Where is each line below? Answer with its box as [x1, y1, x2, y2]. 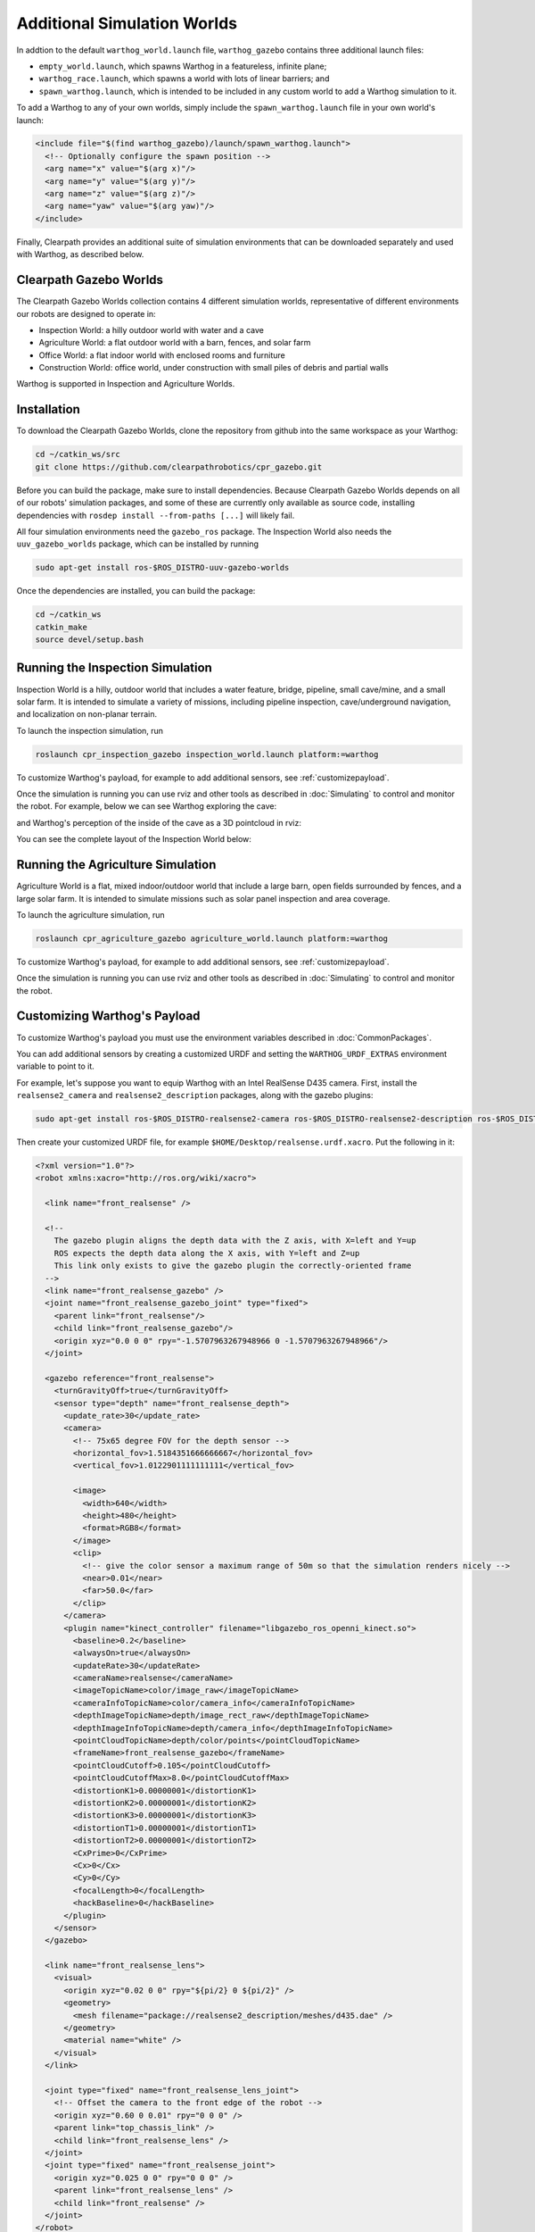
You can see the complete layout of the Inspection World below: [16, 834, 251, 845]
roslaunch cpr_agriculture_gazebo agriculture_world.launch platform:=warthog [35, 933, 388, 944]
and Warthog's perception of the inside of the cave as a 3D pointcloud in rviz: [16, 817, 302, 828]
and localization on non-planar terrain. [16, 709, 158, 720]
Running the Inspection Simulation [16, 661, 213, 676]
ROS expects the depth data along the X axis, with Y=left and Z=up [53, 1248, 360, 1258]
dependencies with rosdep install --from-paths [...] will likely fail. [16, 510, 295, 521]
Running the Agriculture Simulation [16, 857, 217, 872]
